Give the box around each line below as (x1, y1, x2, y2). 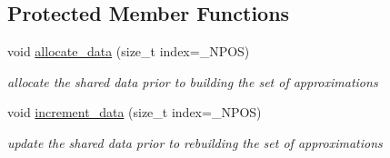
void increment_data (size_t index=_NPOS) (7, 103, 262, 122)
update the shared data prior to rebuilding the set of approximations (7, 133, 383, 152)
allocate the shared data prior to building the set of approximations (7, 72, 378, 91)
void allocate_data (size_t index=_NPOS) (7, 42, 250, 61)
